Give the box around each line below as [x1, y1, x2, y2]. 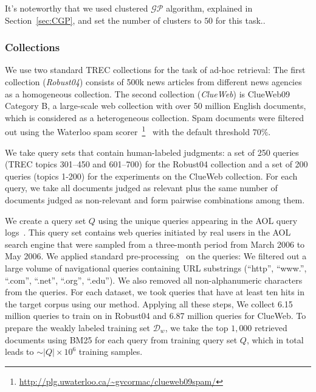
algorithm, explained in [166, 2, 253, 14]
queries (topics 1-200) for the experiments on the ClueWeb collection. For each [5, 169, 298, 182]
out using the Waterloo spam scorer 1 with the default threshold [5, 124, 250, 138]
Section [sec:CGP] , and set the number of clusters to [5, 13, 202, 26]
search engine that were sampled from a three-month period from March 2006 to [5, 237, 305, 250]
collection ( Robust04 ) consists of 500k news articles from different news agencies [5, 75, 302, 88]
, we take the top [165, 321, 228, 334]
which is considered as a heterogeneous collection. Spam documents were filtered [5, 111, 304, 124]
